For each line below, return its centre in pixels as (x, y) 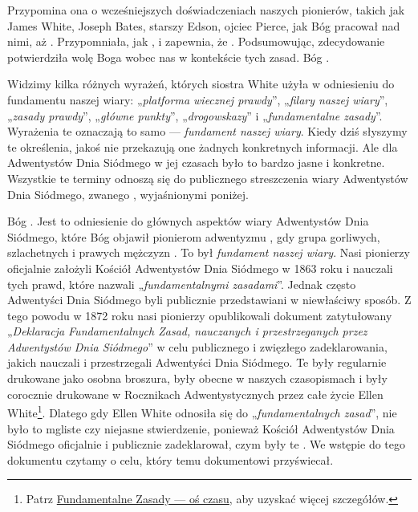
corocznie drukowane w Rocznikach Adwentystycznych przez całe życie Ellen (195, 394)
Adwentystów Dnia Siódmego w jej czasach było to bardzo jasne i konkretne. (196, 163)
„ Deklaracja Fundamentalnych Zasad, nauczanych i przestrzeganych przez (187, 331)
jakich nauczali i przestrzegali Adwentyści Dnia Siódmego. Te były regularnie (197, 362)
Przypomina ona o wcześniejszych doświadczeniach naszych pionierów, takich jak (206, 10)
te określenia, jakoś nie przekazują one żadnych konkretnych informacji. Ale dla (203, 146)
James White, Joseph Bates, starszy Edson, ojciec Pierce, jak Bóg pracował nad (204, 25)
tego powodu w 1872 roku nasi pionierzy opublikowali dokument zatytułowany (200, 315)
